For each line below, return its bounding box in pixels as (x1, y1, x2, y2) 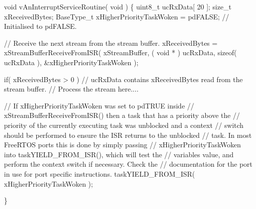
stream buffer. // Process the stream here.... (4, 84, 139, 94)
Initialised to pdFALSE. (4, 21, 77, 31)
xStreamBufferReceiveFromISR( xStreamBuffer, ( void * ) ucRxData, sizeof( (4, 47, 237, 58)
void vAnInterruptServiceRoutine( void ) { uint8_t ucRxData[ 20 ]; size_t (4, 1, 232, 11)
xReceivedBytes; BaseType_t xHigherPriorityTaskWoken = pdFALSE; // (4, 11, 229, 21)
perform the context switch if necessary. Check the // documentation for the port (4, 159, 253, 169)
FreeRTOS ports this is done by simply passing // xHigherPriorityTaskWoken (4, 139, 241, 150)
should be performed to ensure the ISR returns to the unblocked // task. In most (4, 129, 252, 140)
